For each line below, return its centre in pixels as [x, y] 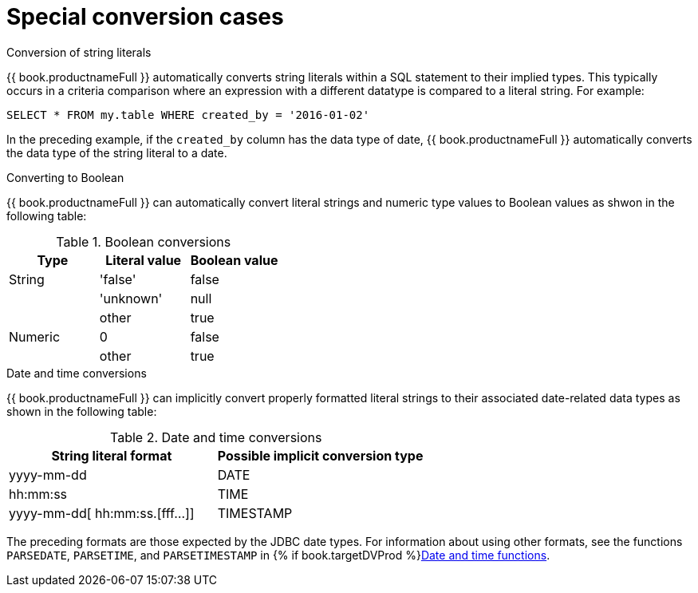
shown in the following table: [82, 411]
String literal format [112, 455]
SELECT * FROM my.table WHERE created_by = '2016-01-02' [188, 115]
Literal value [144, 260]
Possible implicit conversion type [320, 455]
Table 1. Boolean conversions [144, 241]
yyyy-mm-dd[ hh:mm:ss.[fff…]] [102, 513]
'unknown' [131, 298]
